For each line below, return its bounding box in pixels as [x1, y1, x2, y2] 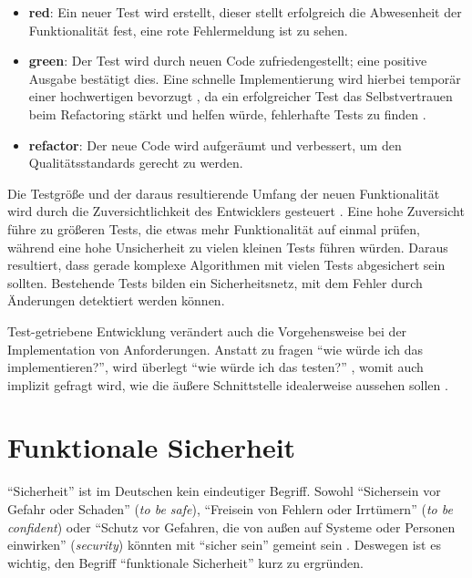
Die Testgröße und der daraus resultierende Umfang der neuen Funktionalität [7, 183, 440, 202]
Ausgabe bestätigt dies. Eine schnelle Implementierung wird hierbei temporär [28, 68, 461, 88]
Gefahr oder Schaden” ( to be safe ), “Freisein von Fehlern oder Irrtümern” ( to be [7, 500, 453, 518]
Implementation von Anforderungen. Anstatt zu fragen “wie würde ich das [7, 339, 424, 358]
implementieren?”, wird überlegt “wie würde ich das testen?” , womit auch [7, 357, 424, 377]
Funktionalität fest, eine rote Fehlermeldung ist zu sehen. [28, 20, 348, 39]
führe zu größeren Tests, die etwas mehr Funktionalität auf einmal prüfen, [7, 219, 420, 238]
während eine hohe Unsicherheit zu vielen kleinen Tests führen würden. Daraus [7, 237, 448, 256]
